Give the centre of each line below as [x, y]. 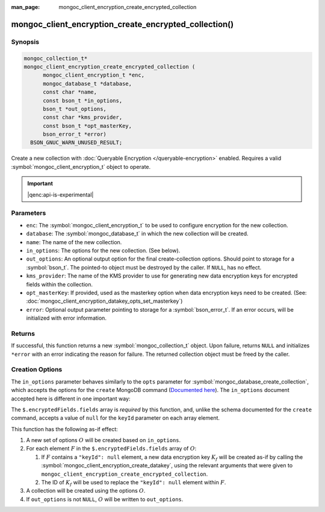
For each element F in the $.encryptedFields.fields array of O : [111, 449]
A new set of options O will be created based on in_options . [104, 440]
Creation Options [37, 370]
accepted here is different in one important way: [71, 399]
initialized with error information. [66, 318]
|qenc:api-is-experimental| [60, 194]
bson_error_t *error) [75, 134]
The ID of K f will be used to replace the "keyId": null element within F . [134, 483]
